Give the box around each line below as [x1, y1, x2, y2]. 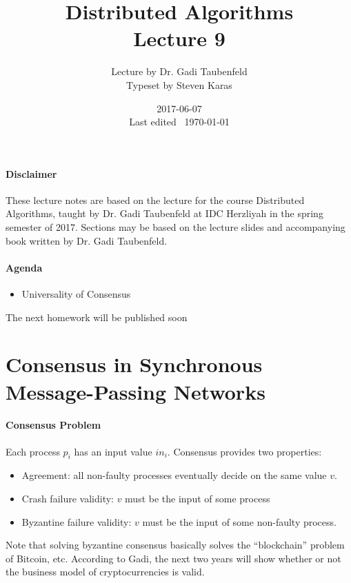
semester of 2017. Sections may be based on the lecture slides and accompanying [6, 220, 345, 234]
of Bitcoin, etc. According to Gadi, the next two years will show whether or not [6, 551, 341, 565]
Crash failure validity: [21, 491, 114, 505]
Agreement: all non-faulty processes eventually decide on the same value [21, 468, 327, 482]
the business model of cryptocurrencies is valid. [6, 564, 205, 579]
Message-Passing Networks [6, 377, 265, 405]
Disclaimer [6, 166, 57, 181]
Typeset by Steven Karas [126, 77, 232, 92]
